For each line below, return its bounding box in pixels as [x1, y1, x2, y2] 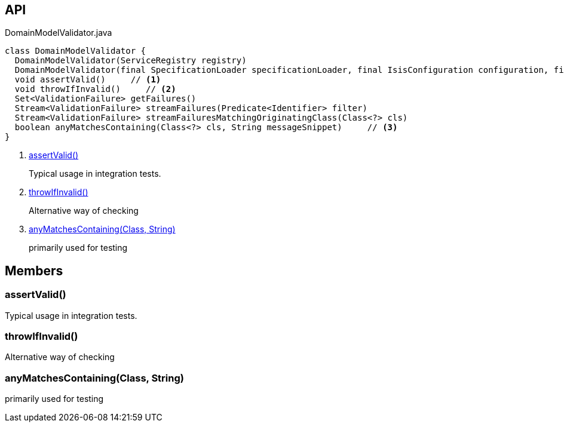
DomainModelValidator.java [5, 27, 112, 38]
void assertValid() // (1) [14, 75, 161, 85]
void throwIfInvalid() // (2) [14, 84, 176, 94]
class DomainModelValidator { [5, 46, 146, 56]
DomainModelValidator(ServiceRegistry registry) [14, 56, 247, 66]
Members [5, 263, 63, 278]
